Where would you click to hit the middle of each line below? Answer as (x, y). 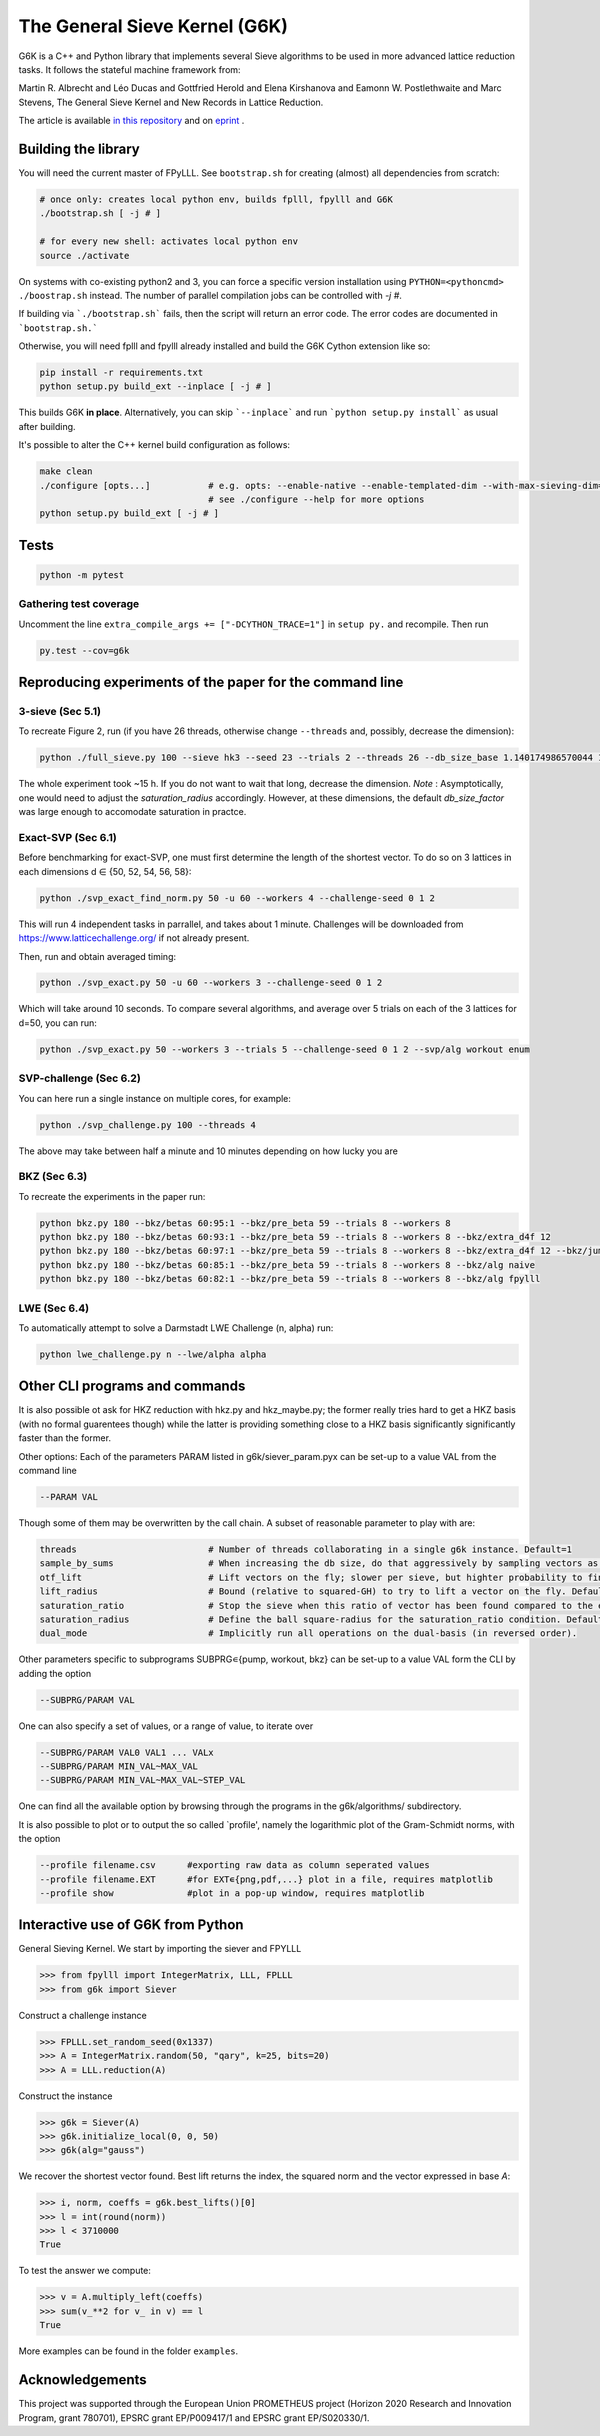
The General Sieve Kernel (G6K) (153, 26)
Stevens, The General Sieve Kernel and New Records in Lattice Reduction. (171, 102)
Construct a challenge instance (82, 2015)
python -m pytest (82, 575)
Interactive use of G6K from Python (131, 1925)
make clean (66, 471)
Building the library (79, 148)
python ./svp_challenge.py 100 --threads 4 (148, 1124)
